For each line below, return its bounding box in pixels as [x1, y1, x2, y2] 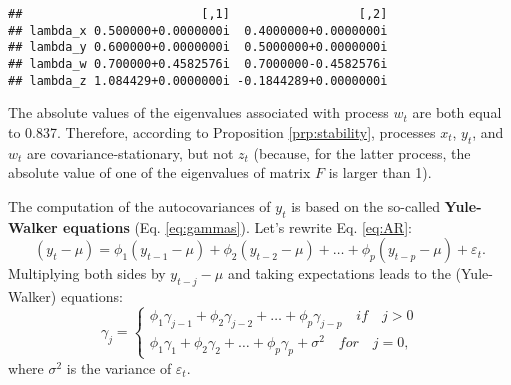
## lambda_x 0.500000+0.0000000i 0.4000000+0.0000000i [8, 23, 388, 38]
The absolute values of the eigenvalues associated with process [8, 102, 389, 123]
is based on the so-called [291, 195, 440, 216]
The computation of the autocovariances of [8, 195, 271, 216]
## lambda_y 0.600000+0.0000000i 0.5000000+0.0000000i [8, 40, 388, 55]
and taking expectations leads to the [227, 263, 451, 284]
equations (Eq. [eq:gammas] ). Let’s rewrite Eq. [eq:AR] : [63, 216, 412, 237]
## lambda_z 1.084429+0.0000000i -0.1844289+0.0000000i [8, 73, 388, 88]
